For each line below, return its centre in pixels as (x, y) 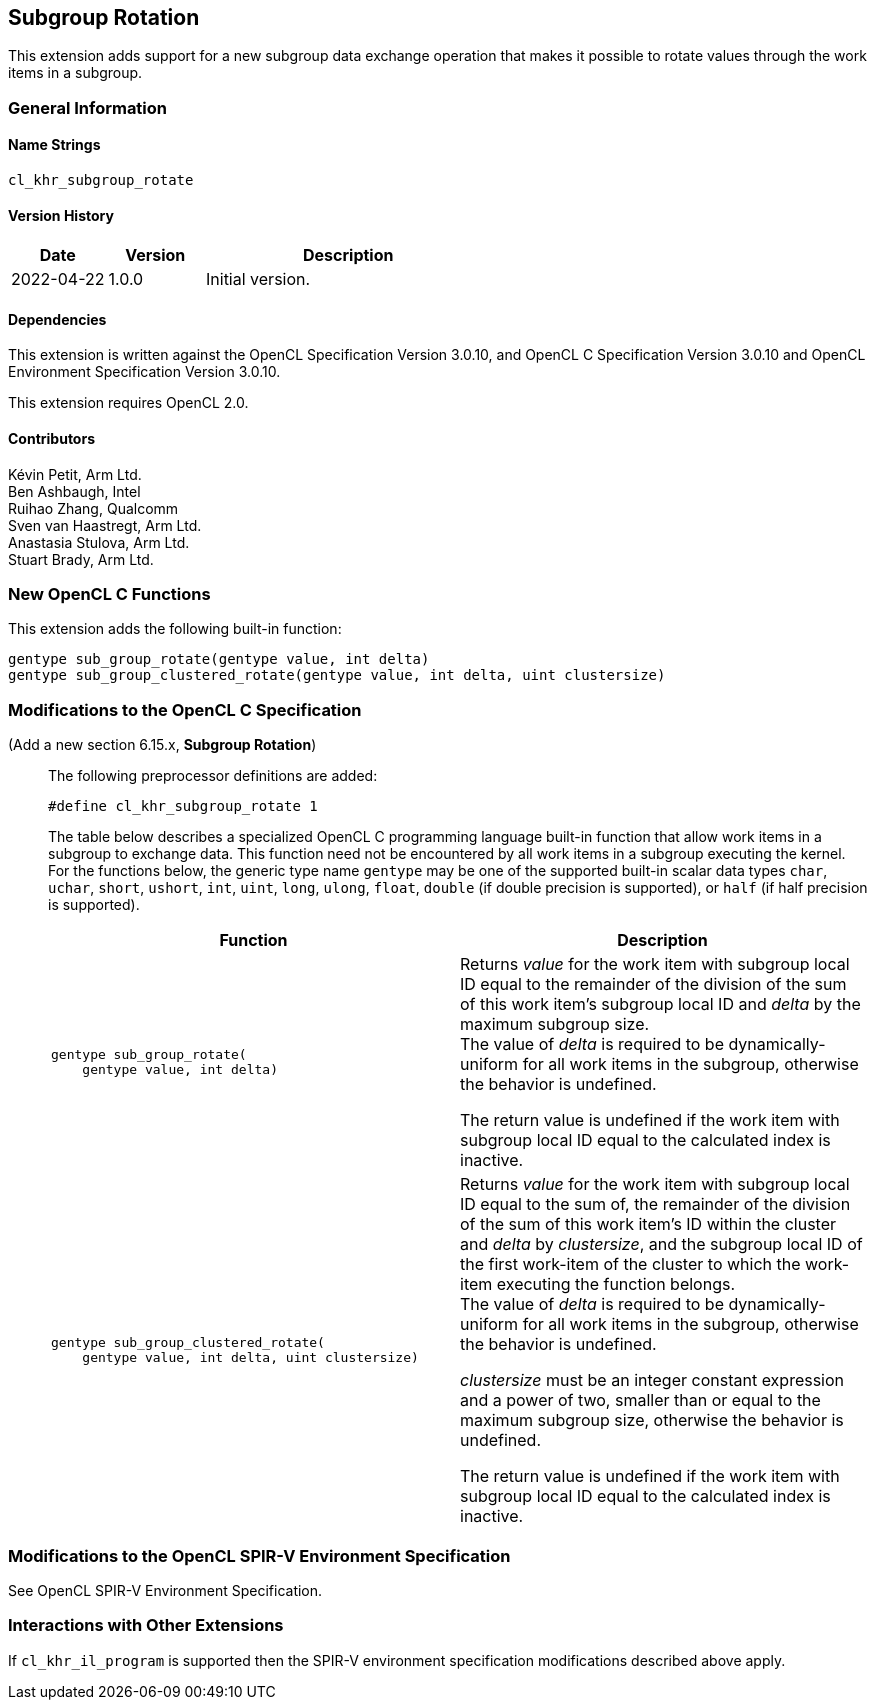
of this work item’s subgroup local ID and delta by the (660, 1004)
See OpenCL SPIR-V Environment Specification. (165, 1590)
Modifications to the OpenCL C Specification (185, 709)
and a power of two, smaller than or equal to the (640, 1400)
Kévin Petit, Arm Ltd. (75, 474)
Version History (61, 215)
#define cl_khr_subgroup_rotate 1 (183, 806)
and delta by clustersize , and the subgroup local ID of (661, 1244)
